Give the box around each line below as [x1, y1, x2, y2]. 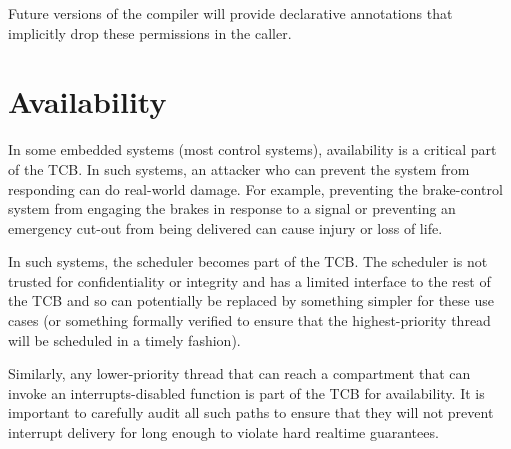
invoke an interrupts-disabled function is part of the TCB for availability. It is [8, 382, 485, 403]
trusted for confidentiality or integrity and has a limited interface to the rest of [8, 270, 491, 291]
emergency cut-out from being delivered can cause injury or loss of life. [8, 217, 443, 238]
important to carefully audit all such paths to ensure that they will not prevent [8, 402, 494, 423]
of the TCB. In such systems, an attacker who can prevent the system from [8, 158, 470, 179]
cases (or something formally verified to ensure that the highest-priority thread [8, 310, 491, 331]
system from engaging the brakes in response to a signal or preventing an [8, 198, 456, 219]
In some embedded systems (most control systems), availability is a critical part [8, 139, 497, 160]
